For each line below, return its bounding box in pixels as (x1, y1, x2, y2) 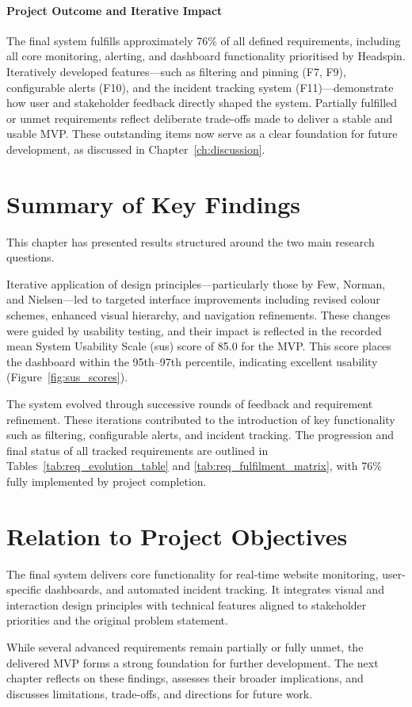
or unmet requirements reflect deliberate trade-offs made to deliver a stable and (6, 109, 393, 126)
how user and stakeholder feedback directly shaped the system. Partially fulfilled (6, 94, 398, 111)
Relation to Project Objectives (6, 519, 348, 552)
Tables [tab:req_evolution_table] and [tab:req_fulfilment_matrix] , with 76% (6, 457, 382, 474)
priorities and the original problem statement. (6, 612, 228, 629)
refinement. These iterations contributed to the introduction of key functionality (6, 411, 395, 427)
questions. (6, 249, 55, 266)
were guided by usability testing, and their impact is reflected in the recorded (6, 322, 382, 338)
